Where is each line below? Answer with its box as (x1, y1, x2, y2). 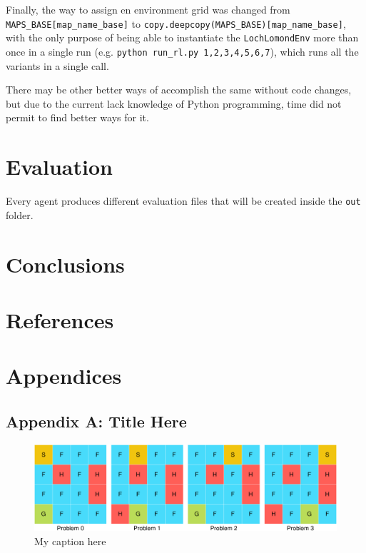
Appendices (6, 361, 122, 390)
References (6, 305, 114, 334)
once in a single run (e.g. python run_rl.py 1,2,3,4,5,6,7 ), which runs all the (6, 44, 359, 59)
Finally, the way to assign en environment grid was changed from (6, 2, 290, 16)
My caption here (34, 533, 106, 548)
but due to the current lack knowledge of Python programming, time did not (6, 96, 342, 111)
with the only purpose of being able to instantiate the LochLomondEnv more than (6, 30, 359, 45)
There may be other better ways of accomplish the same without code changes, (6, 82, 352, 97)
